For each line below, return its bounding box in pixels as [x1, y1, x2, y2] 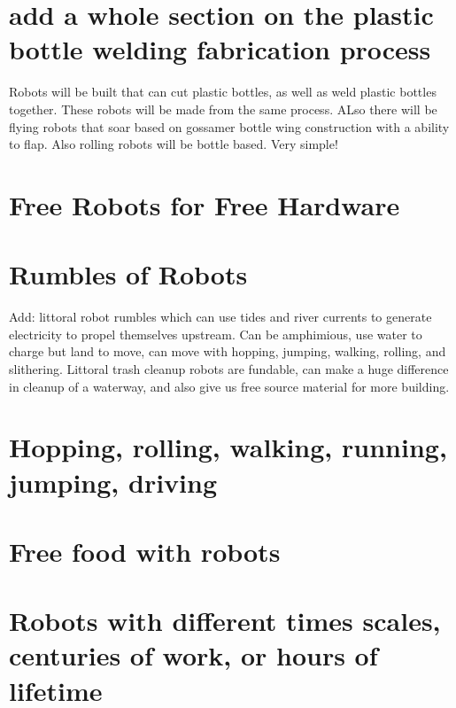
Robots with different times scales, [9, 603, 441, 639]
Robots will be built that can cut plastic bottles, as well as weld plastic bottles [9, 82, 437, 101]
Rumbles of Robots [9, 256, 248, 292]
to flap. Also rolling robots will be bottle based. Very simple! [9, 135, 338, 153]
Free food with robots [9, 533, 281, 569]
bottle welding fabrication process [9, 31, 431, 67]
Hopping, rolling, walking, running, [9, 429, 447, 465]
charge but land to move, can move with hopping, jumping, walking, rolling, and [9, 342, 446, 361]
